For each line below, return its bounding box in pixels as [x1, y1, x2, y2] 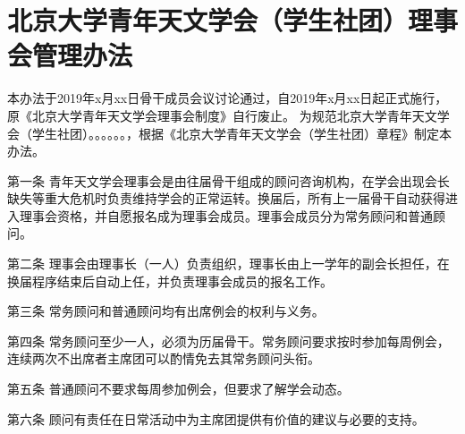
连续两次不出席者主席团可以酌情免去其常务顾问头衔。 [7, 349, 320, 368]
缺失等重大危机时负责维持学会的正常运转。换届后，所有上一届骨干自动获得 [7, 189, 445, 208]
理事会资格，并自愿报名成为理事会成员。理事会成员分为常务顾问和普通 [19, 206, 433, 225]
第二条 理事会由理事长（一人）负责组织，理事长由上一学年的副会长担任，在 [7, 254, 450, 273]
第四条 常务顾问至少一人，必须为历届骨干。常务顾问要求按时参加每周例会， [7, 331, 450, 350]
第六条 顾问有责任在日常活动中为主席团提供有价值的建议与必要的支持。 [7, 409, 425, 428]
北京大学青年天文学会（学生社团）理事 [7, 2, 459, 38]
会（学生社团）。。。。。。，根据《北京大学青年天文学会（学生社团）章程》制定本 [7, 123, 452, 142]
